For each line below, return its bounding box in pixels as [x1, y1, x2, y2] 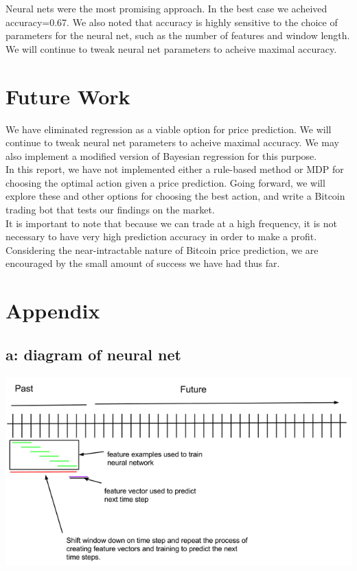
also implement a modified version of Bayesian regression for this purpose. [5, 148, 317, 163]
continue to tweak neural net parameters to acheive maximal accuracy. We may [5, 135, 339, 150]
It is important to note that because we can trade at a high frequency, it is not [5, 215, 337, 230]
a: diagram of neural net [5, 343, 181, 364]
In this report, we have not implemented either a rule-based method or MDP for [5, 162, 344, 176]
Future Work [5, 82, 130, 110]
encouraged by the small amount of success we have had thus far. [5, 256, 280, 270]
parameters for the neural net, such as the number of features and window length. [5, 28, 350, 43]
